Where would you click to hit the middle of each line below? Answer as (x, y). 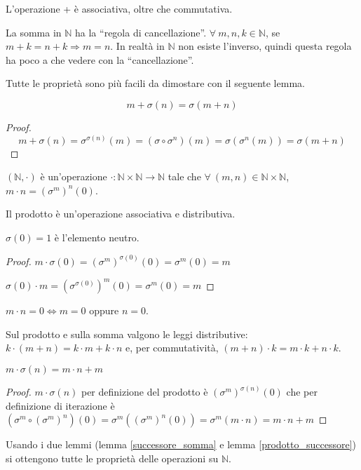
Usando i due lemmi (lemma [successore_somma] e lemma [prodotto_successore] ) (181, 444)
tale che (184, 176)
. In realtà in (137, 46)
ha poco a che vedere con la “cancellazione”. (100, 59)
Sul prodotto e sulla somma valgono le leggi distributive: (127, 334)
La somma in (34, 32)
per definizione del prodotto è (144, 392)
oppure (104, 310)
